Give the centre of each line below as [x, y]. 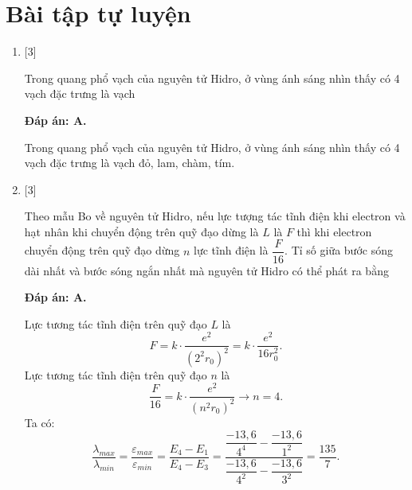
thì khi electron [334, 231]
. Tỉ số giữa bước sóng [339, 250]
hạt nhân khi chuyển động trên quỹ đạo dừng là [141, 231]
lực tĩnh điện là [231, 250]
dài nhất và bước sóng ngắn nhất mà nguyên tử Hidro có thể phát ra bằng [206, 270]
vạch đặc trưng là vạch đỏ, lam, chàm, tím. [129, 163]
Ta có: [39, 422]
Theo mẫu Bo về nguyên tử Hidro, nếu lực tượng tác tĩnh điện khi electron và [215, 216]
